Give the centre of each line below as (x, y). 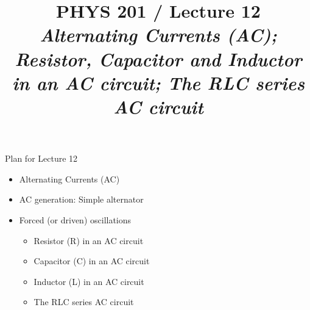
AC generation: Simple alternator (81, 199)
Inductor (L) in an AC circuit (89, 281)
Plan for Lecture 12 (41, 158)
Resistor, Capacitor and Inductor (158, 59)
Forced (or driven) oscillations (75, 219)
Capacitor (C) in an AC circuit (92, 261)
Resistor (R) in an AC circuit (89, 240)
